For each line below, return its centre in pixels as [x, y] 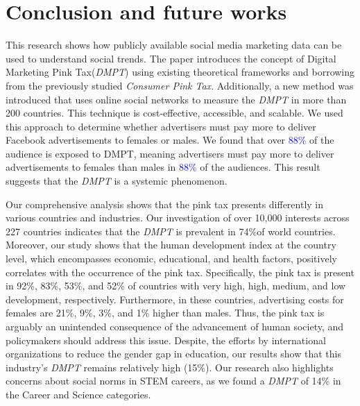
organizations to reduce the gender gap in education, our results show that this [173, 354]
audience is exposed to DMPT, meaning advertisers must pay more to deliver [170, 153]
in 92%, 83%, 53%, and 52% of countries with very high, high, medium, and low [176, 286]
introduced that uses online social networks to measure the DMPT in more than [176, 99]
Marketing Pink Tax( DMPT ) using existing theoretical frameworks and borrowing [180, 72]
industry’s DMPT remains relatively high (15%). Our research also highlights [170, 367]
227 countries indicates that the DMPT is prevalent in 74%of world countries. [171, 231]
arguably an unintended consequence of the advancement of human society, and [175, 326]
